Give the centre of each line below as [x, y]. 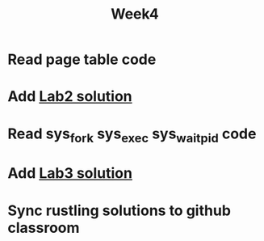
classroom [44, 228]
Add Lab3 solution [70, 173]
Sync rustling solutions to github [119, 210]
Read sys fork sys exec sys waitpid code [132, 135]
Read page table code [82, 59]
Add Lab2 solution [70, 97]
